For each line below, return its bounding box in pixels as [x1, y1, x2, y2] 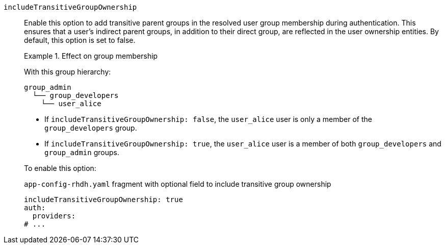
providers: [32, 212, 76, 220]
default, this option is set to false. [24, 36, 136, 44]
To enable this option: [24, 164, 96, 172]
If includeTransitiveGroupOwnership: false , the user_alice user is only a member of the [44, 115, 373, 123]
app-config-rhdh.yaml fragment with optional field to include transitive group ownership [24, 180, 331, 188]
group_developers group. [44, 123, 137, 132]
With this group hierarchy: [24, 67, 111, 76]
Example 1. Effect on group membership [24, 52, 158, 60]
